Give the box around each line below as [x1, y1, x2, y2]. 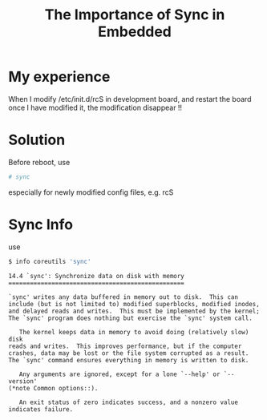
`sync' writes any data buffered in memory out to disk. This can [8, 293, 239, 301]
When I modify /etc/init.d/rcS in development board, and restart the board [8, 94, 252, 103]
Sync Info [8, 215, 74, 233]
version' [8, 377, 38, 386]
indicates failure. [8, 405, 74, 414]
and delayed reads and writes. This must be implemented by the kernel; [8, 307, 261, 315]
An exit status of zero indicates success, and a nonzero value [18, 398, 239, 406]
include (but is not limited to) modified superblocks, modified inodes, [8, 300, 261, 308]
